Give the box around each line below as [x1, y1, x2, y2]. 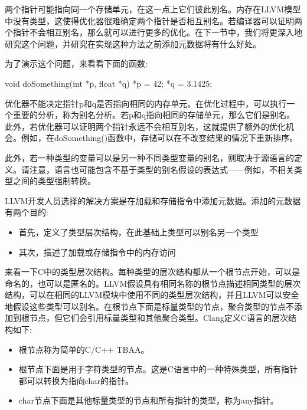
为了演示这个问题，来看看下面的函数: [5, 57, 148, 70]
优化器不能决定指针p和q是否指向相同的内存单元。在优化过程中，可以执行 [5, 97, 287, 109]
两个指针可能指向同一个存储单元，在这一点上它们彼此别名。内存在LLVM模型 [5, 3, 301, 15]
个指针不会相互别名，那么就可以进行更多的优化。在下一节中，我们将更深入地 [5, 26, 302, 38]
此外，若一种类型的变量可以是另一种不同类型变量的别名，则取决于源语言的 [5, 151, 294, 163]
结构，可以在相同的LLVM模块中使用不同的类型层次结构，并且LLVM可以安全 [5, 288, 299, 301]
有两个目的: [5, 206, 48, 218]
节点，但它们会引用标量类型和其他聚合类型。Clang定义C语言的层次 [29, 311, 288, 324]
